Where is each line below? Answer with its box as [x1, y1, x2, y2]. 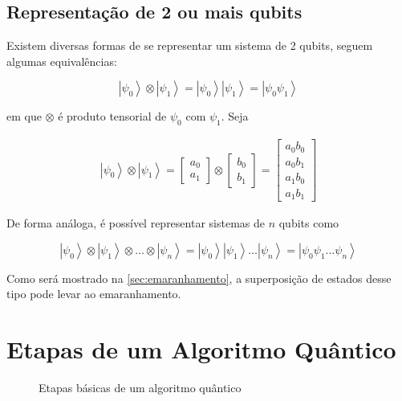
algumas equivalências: [6, 52, 117, 69]
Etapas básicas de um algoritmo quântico [39, 379, 242, 396]
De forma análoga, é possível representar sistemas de [6, 215, 265, 231]
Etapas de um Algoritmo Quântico [6, 333, 396, 366]
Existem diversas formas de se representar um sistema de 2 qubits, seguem [6, 37, 373, 54]
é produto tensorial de [58, 108, 167, 125]
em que [6, 108, 42, 125]
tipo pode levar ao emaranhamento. [6, 285, 181, 302]
